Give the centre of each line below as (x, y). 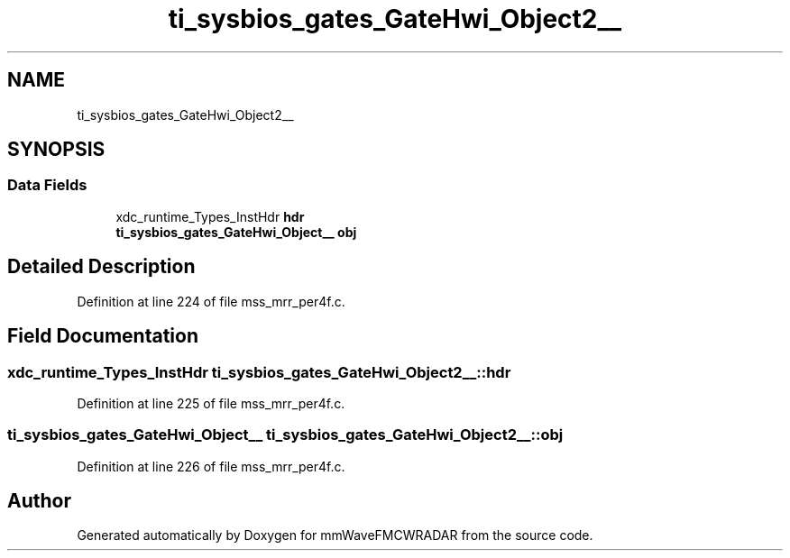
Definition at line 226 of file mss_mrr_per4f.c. (211, 466)
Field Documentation (103, 336)
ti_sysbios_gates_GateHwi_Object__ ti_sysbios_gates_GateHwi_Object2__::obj (285, 435)
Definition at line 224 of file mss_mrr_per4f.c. (211, 301)
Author (39, 501)
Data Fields (47, 185)
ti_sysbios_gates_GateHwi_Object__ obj (236, 232)
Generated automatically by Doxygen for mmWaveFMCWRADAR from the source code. (335, 535)
